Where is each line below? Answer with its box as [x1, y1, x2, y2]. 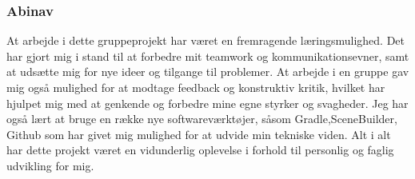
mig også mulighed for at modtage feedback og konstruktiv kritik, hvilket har [6, 79, 385, 95]
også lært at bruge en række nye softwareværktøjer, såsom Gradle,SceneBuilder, [6, 110, 397, 127]
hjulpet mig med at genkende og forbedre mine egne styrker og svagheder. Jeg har [6, 94, 409, 111]
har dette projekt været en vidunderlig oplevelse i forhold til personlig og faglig [6, 141, 394, 158]
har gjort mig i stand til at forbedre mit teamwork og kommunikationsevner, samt [6, 47, 409, 64]
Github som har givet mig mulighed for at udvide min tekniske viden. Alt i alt [6, 125, 391, 142]
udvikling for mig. [6, 157, 94, 173]
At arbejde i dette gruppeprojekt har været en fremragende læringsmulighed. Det [6, 32, 405, 49]
